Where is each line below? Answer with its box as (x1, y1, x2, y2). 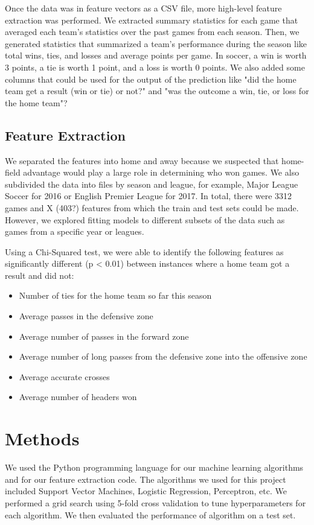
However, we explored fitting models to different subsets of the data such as (5, 213, 285, 226)
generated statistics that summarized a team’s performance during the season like (5, 37, 307, 49)
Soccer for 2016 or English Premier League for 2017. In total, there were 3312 (5, 189, 292, 202)
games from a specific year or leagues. (5, 225, 144, 238)
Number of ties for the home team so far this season (19, 289, 212, 302)
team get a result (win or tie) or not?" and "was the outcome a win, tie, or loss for (5, 84, 309, 97)
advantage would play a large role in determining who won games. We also (23, 166, 300, 179)
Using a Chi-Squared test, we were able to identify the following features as (5, 245, 284, 258)
